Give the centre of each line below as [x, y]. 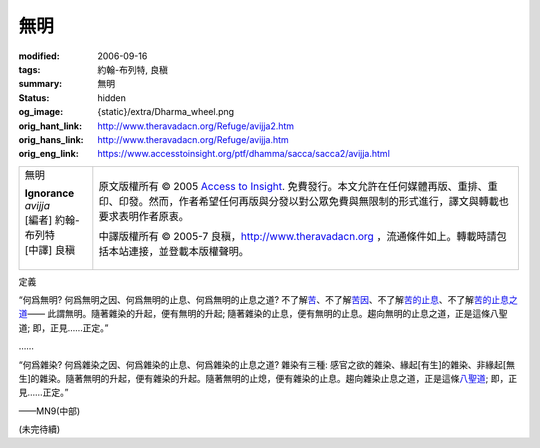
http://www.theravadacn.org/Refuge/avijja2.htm [196, 126]
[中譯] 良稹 [49, 250]
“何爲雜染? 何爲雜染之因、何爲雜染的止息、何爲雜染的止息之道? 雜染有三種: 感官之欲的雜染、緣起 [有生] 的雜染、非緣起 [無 [266, 364]
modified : [39, 56]
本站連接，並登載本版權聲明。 [178, 251]
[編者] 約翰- [52, 220]
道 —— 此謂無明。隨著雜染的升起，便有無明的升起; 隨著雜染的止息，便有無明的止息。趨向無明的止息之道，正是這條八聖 [263, 314]
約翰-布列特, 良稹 [133, 69]
